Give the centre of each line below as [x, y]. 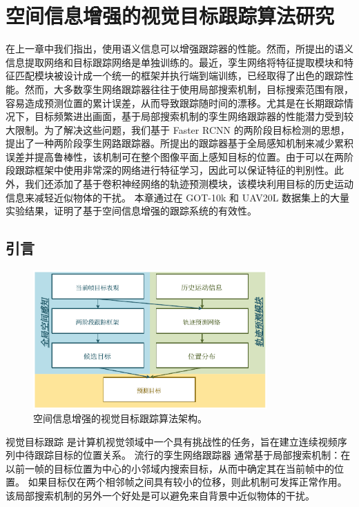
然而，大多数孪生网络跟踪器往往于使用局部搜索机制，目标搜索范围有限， [189, 89]
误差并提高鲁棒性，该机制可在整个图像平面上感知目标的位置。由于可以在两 [175, 156]
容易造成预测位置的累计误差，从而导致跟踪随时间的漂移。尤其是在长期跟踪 [175, 102]
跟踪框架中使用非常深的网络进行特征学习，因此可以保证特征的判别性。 [174, 170]
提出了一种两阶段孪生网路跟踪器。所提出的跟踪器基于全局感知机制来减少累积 [179, 143]
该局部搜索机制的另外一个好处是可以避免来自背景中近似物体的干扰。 [160, 496]
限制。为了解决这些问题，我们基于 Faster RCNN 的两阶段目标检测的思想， [182, 129]
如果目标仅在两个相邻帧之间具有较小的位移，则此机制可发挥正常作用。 [187, 482]
